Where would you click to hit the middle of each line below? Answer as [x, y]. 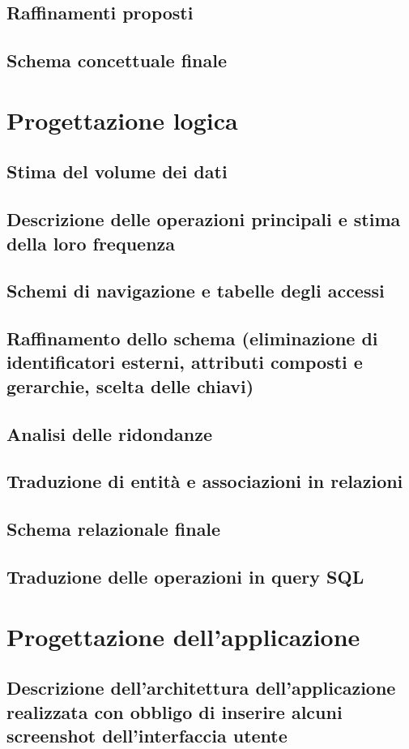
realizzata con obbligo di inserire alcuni [175, 711]
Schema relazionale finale [114, 529]
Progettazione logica [122, 120]
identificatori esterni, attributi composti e [185, 362]
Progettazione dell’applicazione [183, 636]
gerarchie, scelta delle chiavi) [130, 385]
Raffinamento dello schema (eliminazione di [192, 338]
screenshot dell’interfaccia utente [147, 735]
